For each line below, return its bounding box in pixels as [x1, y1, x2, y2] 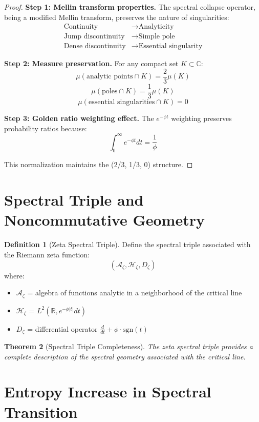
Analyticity [138, 23, 174, 31]
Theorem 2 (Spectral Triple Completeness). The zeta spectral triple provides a [4, 341, 253, 352]
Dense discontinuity [63, 43, 126, 50]
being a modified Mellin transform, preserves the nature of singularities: [4, 11, 229, 22]
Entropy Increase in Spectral [4, 381, 211, 402]
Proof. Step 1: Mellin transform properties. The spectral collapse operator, [4, 2, 255, 12]
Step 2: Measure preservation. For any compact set [4, 58, 179, 69]
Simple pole [138, 33, 175, 41]
